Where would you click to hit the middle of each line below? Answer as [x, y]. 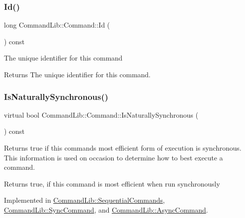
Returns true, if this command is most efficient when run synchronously [112, 183]
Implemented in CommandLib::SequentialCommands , [84, 200]
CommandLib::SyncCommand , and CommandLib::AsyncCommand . [106, 209]
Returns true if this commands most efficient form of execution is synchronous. [123, 148]
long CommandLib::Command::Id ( [57, 25]
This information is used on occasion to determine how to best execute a [113, 157]
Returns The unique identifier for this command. [77, 74]
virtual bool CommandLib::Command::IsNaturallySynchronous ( [101, 114]
